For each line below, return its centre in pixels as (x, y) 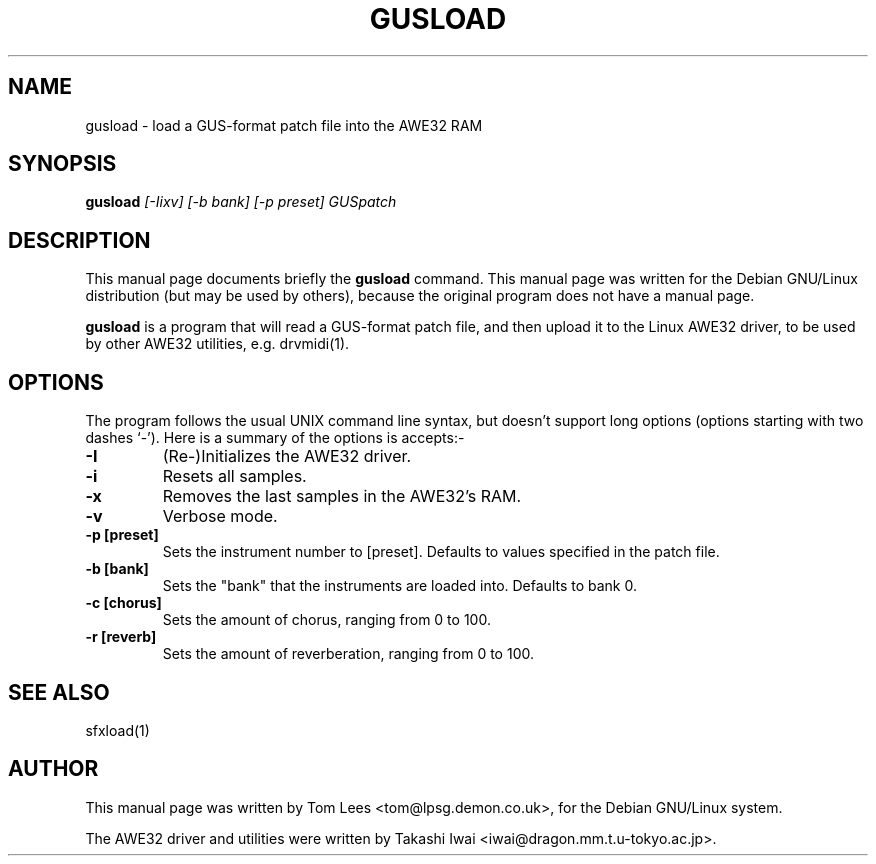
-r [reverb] (121, 637)
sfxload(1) (117, 730)
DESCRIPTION (79, 240)
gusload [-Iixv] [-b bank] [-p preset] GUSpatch (241, 202)
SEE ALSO (59, 692)
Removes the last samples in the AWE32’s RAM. (342, 496)
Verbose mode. (220, 516)
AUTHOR (53, 769)
